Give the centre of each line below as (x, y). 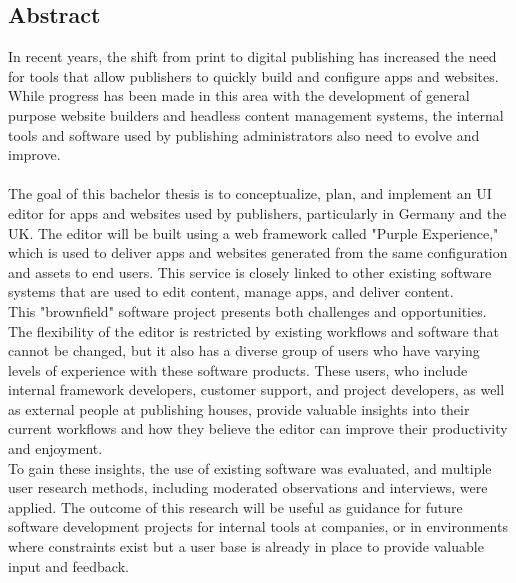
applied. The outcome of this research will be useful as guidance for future (235, 506)
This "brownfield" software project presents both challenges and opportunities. (247, 310)
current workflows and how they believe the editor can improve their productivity (258, 428)
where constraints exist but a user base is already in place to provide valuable (246, 546)
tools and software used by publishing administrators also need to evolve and (244, 134)
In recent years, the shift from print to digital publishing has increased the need (252, 56)
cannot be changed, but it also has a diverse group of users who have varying (244, 350)
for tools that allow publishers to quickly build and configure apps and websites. (253, 75)
